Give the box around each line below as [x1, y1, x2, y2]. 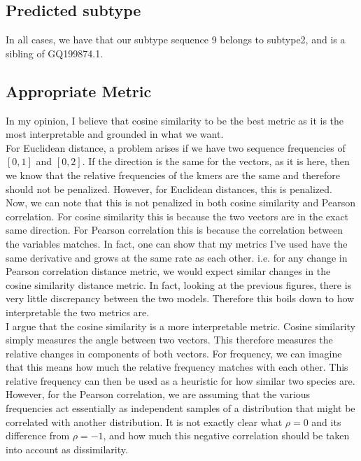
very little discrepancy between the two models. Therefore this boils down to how [6, 291, 355, 306]
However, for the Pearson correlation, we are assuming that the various [6, 387, 311, 402]
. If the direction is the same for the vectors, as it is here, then [82, 154, 350, 169]
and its [311, 414, 341, 429]
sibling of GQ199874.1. [6, 45, 104, 60]
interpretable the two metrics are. [6, 304, 150, 319]
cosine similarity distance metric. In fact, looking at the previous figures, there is [6, 277, 352, 292]
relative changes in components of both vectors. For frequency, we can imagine [6, 346, 342, 360]
